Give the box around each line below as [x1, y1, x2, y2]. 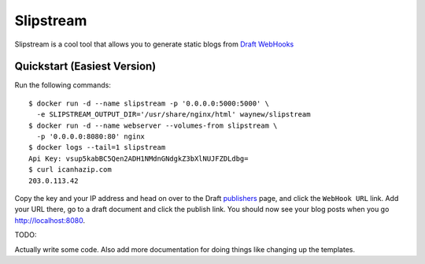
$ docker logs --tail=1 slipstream [28, 143, 166, 152]
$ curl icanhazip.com [28, 165, 112, 174]
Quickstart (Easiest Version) [14, 60, 157, 73]
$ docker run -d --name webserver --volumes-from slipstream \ [28, 121, 278, 130]
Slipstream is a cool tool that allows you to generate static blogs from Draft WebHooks [14, 39, 294, 49]
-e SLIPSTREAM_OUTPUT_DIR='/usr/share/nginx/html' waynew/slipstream [36, 110, 311, 119]
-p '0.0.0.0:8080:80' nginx [36, 132, 146, 141]
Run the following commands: [14, 80, 112, 90]
